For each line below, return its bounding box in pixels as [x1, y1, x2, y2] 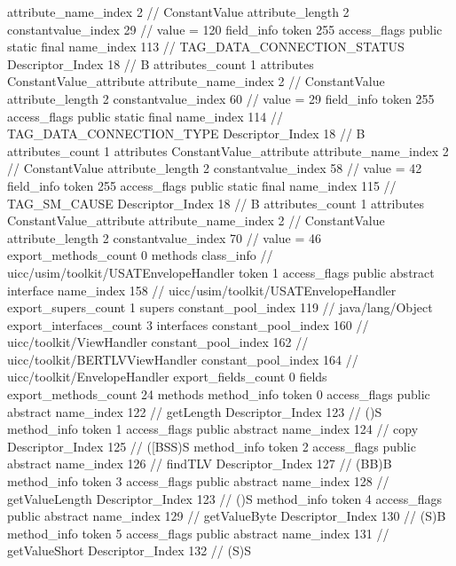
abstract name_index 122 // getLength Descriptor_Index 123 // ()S [7, 402, 382, 421]
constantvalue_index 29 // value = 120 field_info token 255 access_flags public [7, 20, 443, 38]
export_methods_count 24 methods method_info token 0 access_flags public [7, 385, 430, 404]
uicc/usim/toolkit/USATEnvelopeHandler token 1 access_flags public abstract [7, 263, 435, 281]
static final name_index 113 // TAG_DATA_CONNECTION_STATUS [7, 37, 405, 56]
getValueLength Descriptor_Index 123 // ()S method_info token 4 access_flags [7, 489, 442, 507]
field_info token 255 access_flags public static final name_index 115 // [7, 176, 397, 194]
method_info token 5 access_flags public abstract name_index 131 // [7, 523, 389, 542]
